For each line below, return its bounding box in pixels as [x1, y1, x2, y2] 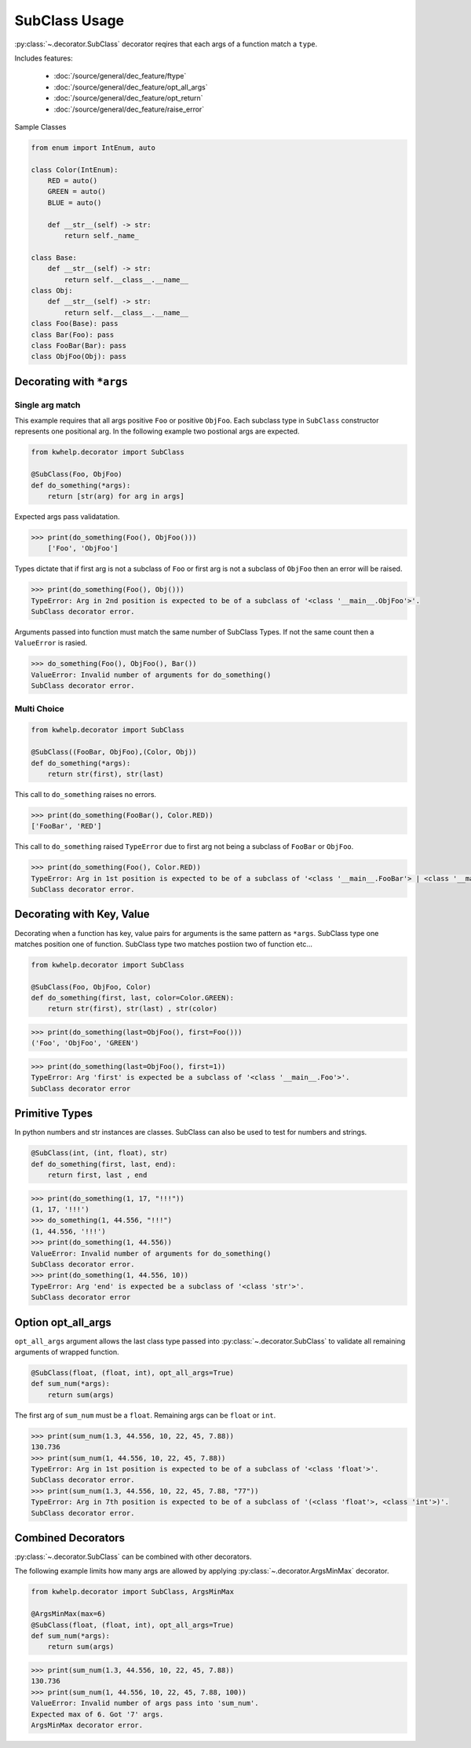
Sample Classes [14, 122, 67, 131]
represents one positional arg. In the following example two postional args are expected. [14, 426, 300, 436]
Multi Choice [14, 703, 64, 714]
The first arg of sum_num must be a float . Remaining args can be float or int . [14, 1410, 276, 1420]
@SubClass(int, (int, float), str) [31, 1149, 168, 1157]
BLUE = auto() [47, 198, 102, 207]
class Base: [31, 253, 78, 262]
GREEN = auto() [47, 187, 106, 196]
